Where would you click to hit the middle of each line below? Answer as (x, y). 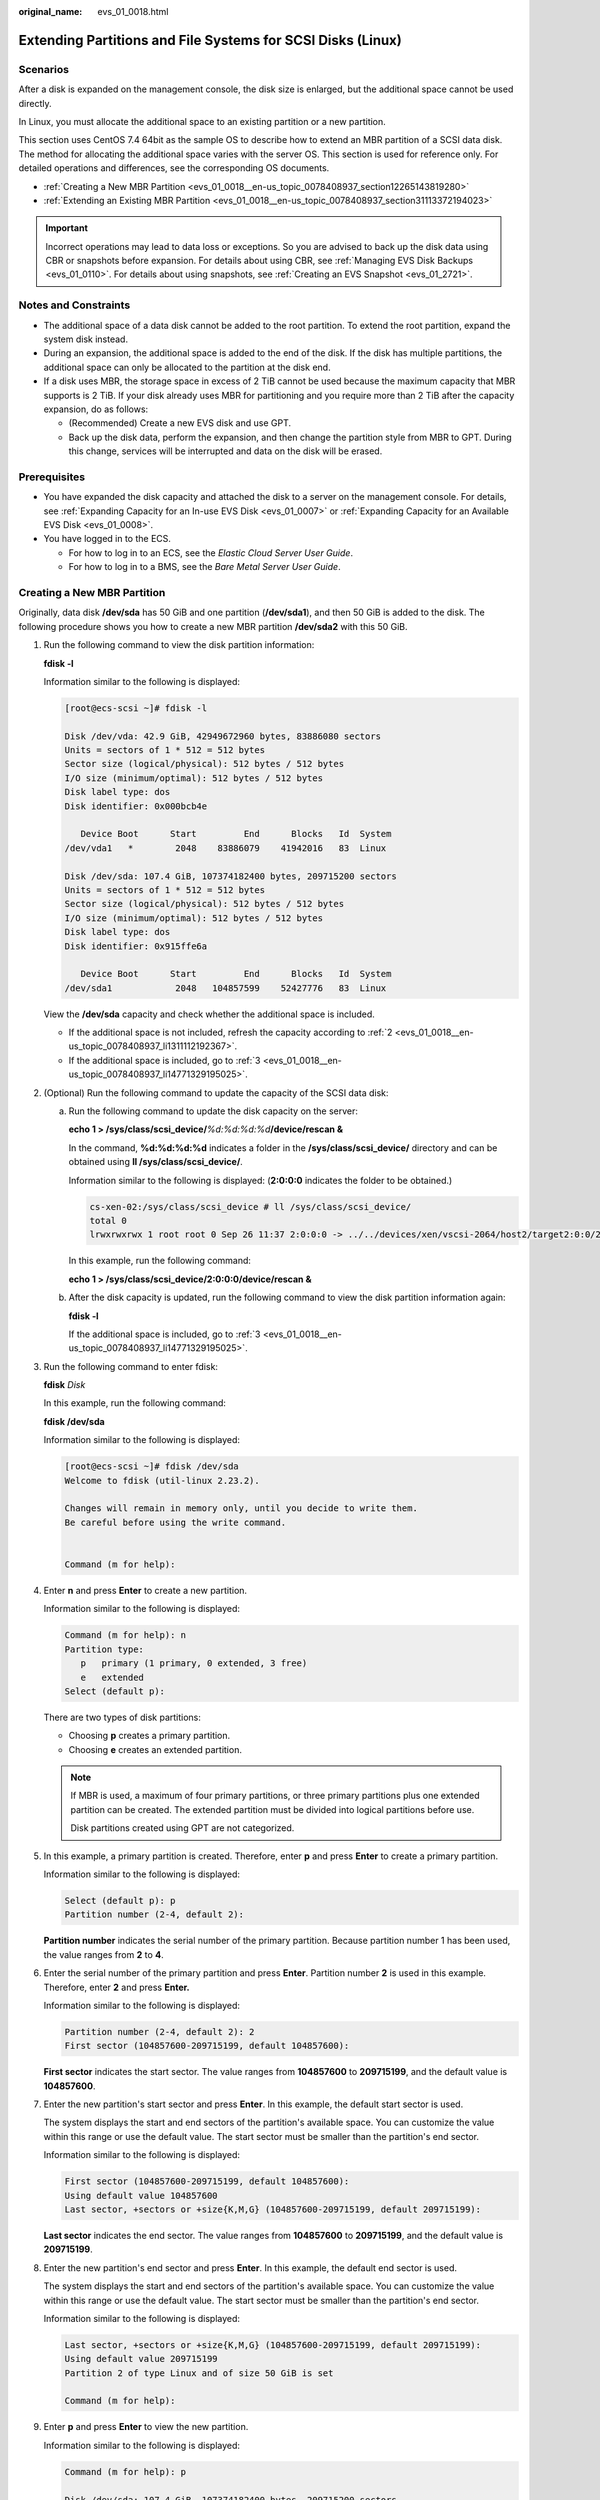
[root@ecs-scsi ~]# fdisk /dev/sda (151, 1466)
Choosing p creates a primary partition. (149, 1736)
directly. (35, 103)
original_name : (50, 11)
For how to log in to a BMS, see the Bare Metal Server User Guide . (204, 567)
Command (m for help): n (125, 1635)
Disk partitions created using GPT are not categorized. (182, 1828)
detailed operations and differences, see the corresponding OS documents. (174, 168)
